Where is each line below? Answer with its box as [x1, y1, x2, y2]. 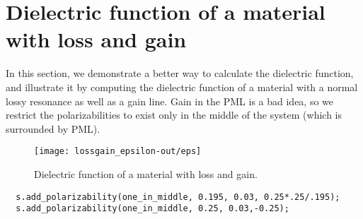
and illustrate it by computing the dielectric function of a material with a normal [6, 79, 358, 94]
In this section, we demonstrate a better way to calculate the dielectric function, [6, 66, 354, 81]
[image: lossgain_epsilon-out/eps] [34, 146, 202, 157]
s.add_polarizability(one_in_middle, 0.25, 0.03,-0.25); [16, 203, 289, 214]
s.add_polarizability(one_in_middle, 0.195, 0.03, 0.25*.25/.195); [16, 191, 340, 202]
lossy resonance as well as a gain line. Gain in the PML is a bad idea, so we [6, 93, 334, 108]
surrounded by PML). [6, 121, 100, 136]
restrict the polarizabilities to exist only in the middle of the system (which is [6, 107, 342, 122]
